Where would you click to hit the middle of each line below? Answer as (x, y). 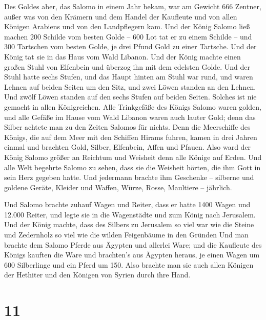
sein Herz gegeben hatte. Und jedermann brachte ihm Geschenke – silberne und (129, 177)
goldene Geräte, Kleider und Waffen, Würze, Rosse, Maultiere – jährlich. (118, 187)
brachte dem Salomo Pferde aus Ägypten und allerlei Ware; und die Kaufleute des (133, 244)
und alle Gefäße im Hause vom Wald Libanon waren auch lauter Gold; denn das (130, 117)
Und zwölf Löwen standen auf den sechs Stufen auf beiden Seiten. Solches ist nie (130, 97)
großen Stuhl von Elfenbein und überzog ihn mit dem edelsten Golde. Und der (127, 66)
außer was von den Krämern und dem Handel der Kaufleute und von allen (121, 16)
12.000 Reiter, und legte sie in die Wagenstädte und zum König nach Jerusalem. (130, 214)
